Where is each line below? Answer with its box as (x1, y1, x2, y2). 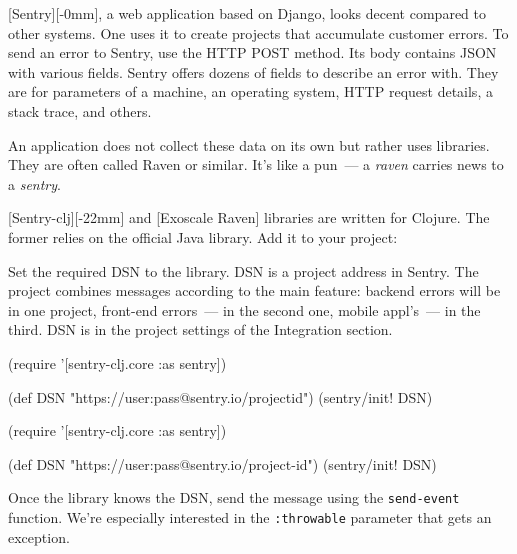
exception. (8, 526, 70, 547)
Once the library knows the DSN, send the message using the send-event (8, 487, 460, 508)
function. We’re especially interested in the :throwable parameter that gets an (8, 506, 492, 527)
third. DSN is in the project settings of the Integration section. (8, 319, 393, 340)
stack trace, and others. (8, 100, 152, 121)
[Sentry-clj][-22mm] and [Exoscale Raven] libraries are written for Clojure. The (8, 207, 490, 228)
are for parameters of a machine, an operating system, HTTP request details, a (8, 81, 493, 102)
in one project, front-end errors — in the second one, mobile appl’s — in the (8, 299, 481, 320)
